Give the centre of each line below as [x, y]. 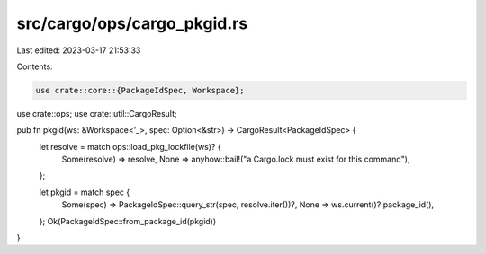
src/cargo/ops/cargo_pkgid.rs [132, 23]
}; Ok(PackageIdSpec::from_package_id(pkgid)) [128, 221]
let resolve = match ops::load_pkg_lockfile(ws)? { [130, 146]
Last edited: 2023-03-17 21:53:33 [79, 50]
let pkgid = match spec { [85, 192]
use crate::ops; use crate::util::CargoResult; [97, 113]
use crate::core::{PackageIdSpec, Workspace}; [140, 90]
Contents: [35, 66]
